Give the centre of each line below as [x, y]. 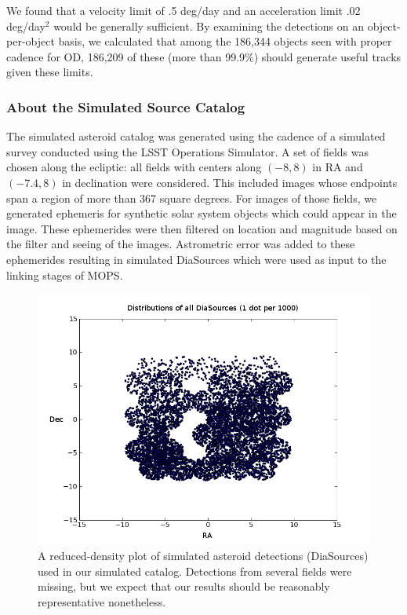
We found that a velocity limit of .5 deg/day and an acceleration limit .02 [184, 10]
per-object [31, 41]
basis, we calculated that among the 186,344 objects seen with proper [225, 41]
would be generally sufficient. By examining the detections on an [209, 26]
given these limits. [50, 72]
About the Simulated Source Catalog [126, 106]
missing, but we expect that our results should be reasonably [184, 586]
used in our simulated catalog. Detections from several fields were [195, 571]
